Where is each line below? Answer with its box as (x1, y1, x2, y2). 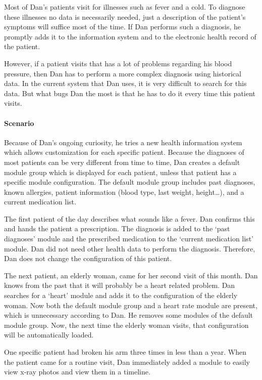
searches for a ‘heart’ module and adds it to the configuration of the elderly (4, 290, 238, 301)
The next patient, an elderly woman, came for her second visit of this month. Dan (4, 270, 258, 280)
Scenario (4, 117, 34, 128)
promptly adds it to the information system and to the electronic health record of (4, 31, 256, 41)
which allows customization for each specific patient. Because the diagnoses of (4, 147, 244, 157)
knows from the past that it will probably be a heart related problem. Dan (4, 280, 235, 290)
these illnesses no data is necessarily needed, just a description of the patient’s (4, 11, 246, 22)
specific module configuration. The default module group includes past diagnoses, (4, 177, 255, 187)
